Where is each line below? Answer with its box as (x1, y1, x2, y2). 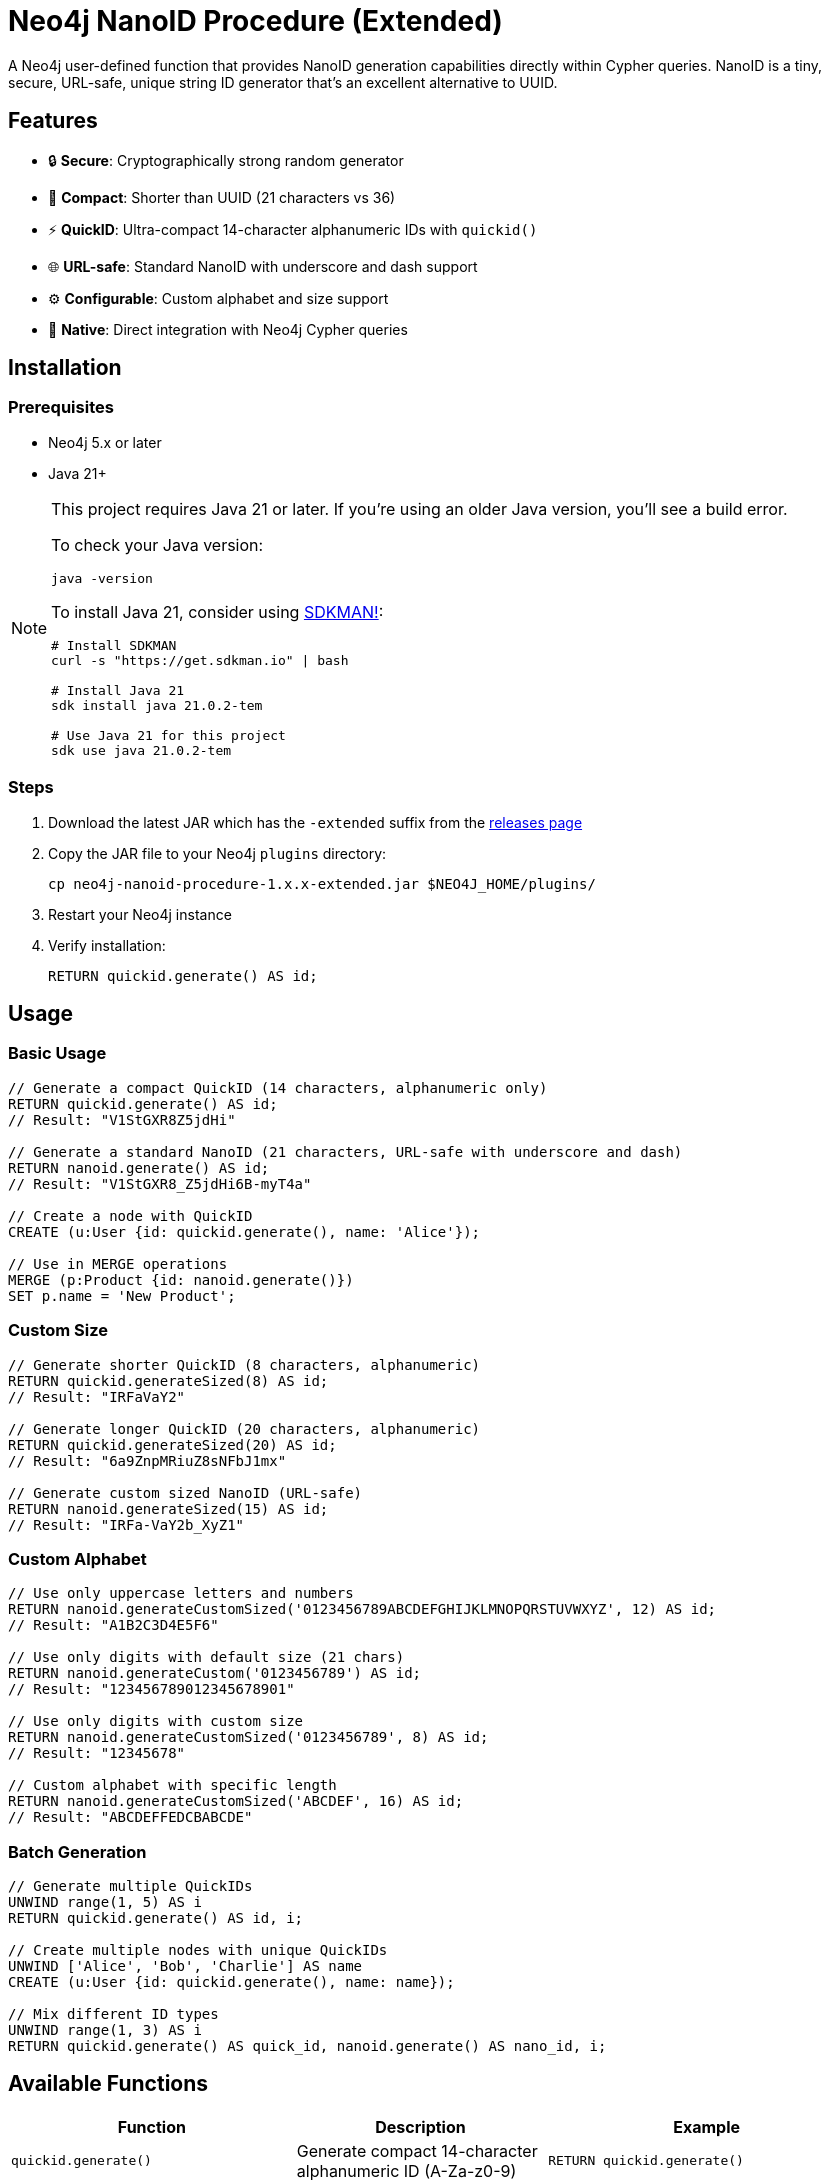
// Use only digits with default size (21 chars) (8, 1649, 405, 1666)
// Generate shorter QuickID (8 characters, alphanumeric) (8, 1356, 481, 1373)
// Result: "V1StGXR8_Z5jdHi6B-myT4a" (8, 1175, 312, 1192)
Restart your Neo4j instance (48, 905, 232, 923)
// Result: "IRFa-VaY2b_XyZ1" (8, 1516, 245, 1533)
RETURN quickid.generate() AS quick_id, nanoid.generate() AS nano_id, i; (8, 2038, 607, 2055)
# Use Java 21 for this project (51, 727, 286, 743)
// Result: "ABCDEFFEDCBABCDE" (8, 1809, 253, 1826)
